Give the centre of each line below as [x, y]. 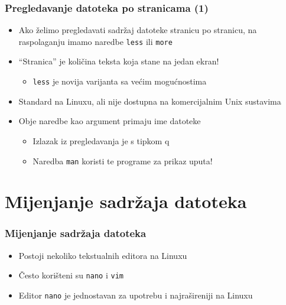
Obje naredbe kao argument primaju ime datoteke [110, 121]
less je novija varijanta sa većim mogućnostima [120, 81]
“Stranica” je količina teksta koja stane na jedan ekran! [119, 61]
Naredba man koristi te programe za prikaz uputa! [123, 160]
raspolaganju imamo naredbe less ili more [95, 41]
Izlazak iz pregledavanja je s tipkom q [101, 140]
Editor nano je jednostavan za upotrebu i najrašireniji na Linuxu [136, 295]
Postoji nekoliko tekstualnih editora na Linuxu [103, 255]
